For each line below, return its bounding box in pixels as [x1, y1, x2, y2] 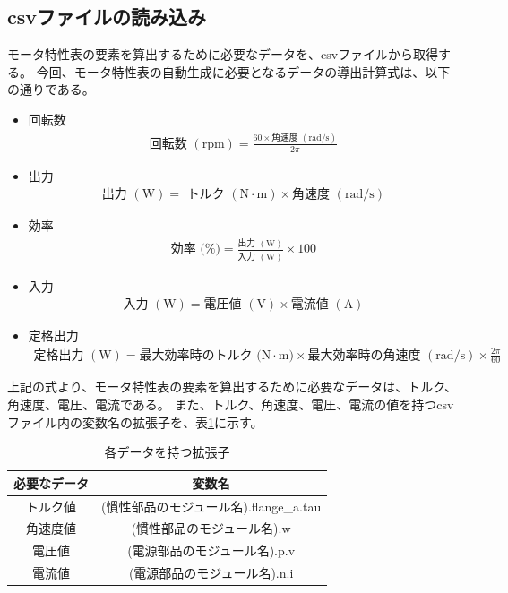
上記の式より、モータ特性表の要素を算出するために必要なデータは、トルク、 [7, 377, 457, 396]
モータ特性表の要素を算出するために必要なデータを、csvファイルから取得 [7, 45, 439, 64]
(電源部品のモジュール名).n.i [128, 563, 294, 582]
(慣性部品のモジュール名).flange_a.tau [101, 496, 322, 515]
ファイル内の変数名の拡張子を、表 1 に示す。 [7, 412, 257, 431]
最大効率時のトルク [139, 348, 253, 362]
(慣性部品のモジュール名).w [131, 519, 291, 537]
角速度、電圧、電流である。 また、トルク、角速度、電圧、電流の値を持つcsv [7, 395, 454, 413]
